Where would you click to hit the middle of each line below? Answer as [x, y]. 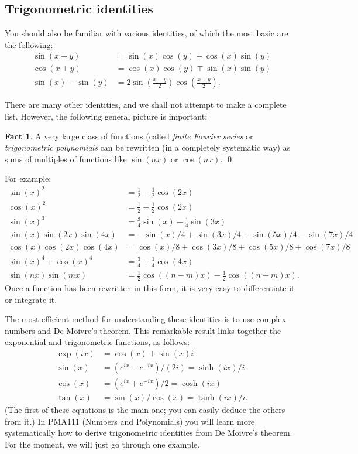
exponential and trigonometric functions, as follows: [97, 342]
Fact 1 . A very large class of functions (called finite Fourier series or [129, 136]
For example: [28, 178]
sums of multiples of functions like [66, 158]
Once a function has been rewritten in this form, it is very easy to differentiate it [150, 287]
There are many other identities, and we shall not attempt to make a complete [146, 105]
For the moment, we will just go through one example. [102, 444]
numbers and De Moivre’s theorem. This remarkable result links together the [143, 330]
